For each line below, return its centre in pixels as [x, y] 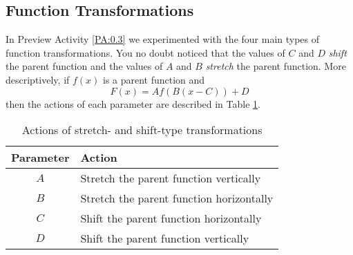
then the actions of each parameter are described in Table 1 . [133, 103]
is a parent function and [154, 79]
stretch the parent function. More [276, 66]
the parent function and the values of [84, 66]
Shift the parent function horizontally [171, 218]
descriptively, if [38, 79]
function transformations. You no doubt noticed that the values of [145, 52]
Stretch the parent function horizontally [177, 198]
